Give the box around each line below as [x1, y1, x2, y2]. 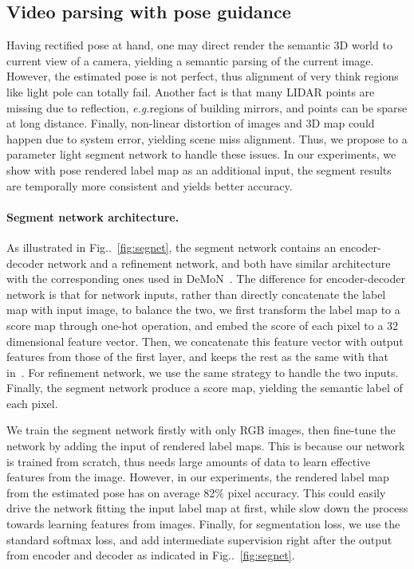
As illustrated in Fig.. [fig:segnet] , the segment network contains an [6, 238, 337, 255]
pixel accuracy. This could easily [227, 484, 386, 500]
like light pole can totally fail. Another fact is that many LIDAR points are [6, 83, 375, 100]
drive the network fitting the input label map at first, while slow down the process [6, 500, 408, 516]
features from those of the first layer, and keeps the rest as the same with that [6, 348, 389, 365]
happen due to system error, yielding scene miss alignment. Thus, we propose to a [6, 130, 408, 147]
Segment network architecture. [6, 208, 179, 225]
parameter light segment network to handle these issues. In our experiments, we [6, 146, 396, 163]
